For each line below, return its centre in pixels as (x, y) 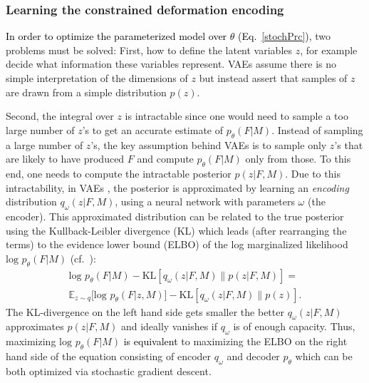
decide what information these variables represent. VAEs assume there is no (171, 64)
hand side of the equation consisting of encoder (109, 356)
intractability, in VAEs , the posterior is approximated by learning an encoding (177, 187)
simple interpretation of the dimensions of (97, 78)
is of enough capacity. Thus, (294, 326)
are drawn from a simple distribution (86, 92)
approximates (35, 326)
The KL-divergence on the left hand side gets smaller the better (145, 311)
